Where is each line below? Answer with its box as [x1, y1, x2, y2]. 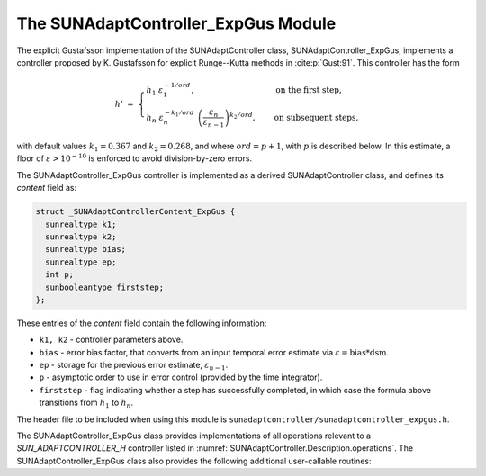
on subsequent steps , [274, 112, 359, 122]
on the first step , [275, 85, 342, 94]
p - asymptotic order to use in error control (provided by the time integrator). [39, 372, 323, 382]
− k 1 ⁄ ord [164, 109, 195, 119]
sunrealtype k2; [45, 231, 117, 242]
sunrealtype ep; [45, 256, 117, 267]
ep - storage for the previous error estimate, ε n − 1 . [39, 360, 229, 373]
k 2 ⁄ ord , [229, 111, 256, 122]
